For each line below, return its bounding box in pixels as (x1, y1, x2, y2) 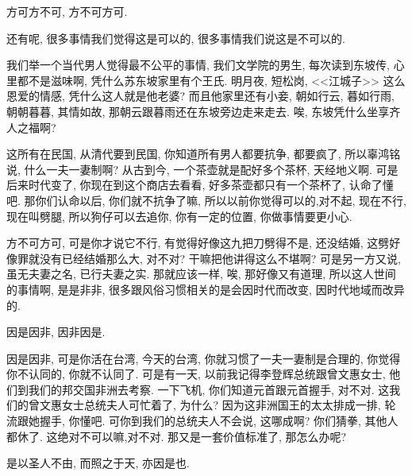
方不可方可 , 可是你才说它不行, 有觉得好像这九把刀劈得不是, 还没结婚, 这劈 (6, 234, 390, 251)
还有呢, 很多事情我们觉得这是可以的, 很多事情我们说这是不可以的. (6, 29, 345, 46)
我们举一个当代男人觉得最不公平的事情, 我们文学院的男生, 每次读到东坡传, (6, 56, 390, 73)
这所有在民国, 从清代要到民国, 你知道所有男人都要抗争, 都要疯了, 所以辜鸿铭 (6, 145, 401, 162)
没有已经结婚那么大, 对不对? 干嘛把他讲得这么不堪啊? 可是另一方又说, (39, 250, 401, 266)
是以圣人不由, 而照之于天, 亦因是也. (6, 455, 190, 471)
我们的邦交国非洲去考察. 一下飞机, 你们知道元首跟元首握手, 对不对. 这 (28, 381, 390, 397)
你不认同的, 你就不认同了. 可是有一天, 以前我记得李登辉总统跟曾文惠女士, (6, 366, 386, 382)
